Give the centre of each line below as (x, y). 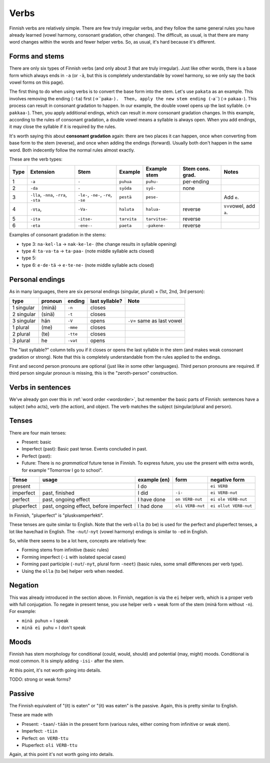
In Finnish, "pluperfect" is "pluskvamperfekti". (56, 515)
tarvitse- (157, 219)
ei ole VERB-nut (229, 499)
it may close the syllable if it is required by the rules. (63, 127)
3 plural (21, 341)
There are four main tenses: (38, 433)
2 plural (21, 334)
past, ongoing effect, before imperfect (87, 506)
